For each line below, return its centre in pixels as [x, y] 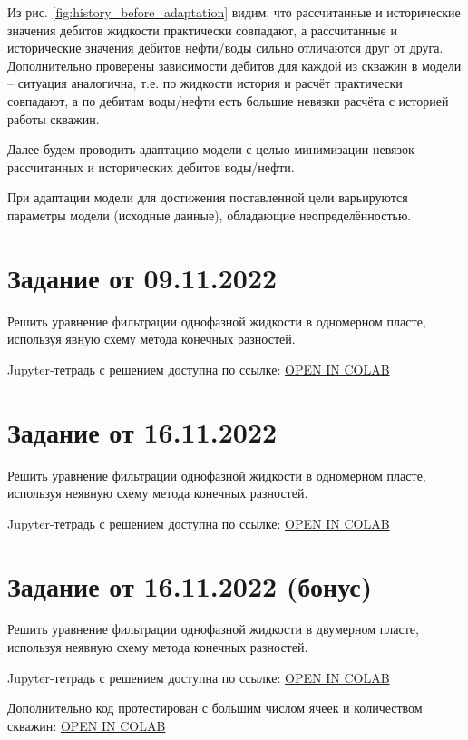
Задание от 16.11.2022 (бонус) [190, 585]
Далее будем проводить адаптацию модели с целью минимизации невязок [211, 149]
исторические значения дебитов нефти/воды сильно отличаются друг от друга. [225, 48]
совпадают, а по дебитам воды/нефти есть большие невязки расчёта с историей [228, 100]
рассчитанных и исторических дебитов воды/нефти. [151, 166]
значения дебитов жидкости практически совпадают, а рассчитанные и [202, 29]
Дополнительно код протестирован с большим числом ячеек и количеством [215, 708]
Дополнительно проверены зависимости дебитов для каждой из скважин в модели [234, 65]
